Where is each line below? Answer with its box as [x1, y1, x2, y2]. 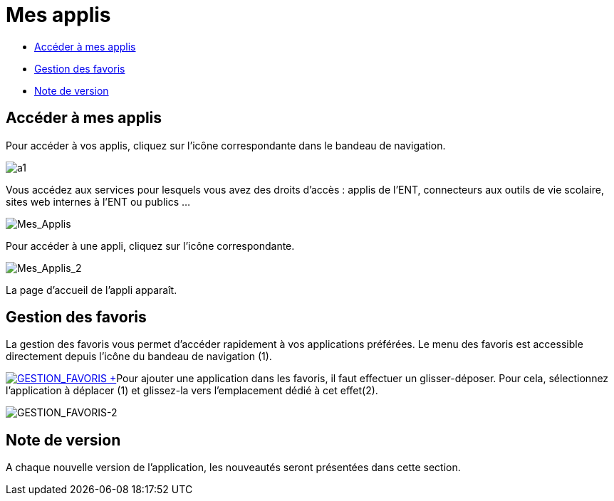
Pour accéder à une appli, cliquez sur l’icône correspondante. [6, 239, 295, 252]
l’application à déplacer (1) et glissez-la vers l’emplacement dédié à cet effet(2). [6, 384, 378, 397]
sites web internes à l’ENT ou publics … [6, 195, 191, 208]
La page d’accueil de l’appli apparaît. [6, 283, 177, 296]
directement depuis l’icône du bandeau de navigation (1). [6, 350, 272, 363]
